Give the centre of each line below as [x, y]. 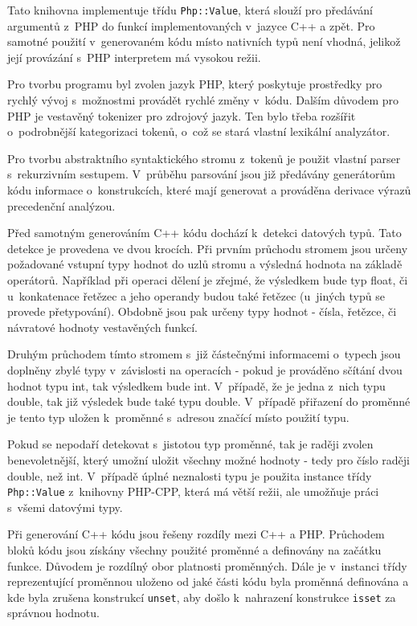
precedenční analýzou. [61, 205]
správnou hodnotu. [53, 613]
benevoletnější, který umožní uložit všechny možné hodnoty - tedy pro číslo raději [208, 459]
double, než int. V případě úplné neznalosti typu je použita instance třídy [190, 475]
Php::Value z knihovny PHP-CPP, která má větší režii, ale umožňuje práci [193, 491]
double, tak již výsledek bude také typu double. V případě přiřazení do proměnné [209, 401]
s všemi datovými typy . [65, 507]
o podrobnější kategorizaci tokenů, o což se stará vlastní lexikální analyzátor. [199, 131]
